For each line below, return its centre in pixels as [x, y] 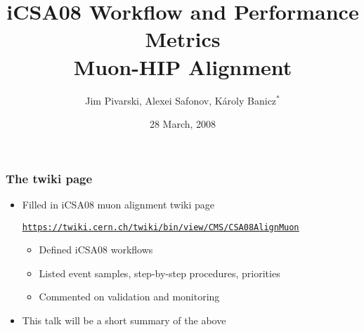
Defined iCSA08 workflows [96, 250]
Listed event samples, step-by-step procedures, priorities [160, 273]
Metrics [183, 39]
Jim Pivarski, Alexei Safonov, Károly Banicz [181, 100]
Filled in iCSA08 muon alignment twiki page [118, 204]
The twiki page [49, 178]
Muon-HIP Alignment [183, 66]
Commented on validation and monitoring [129, 297]
